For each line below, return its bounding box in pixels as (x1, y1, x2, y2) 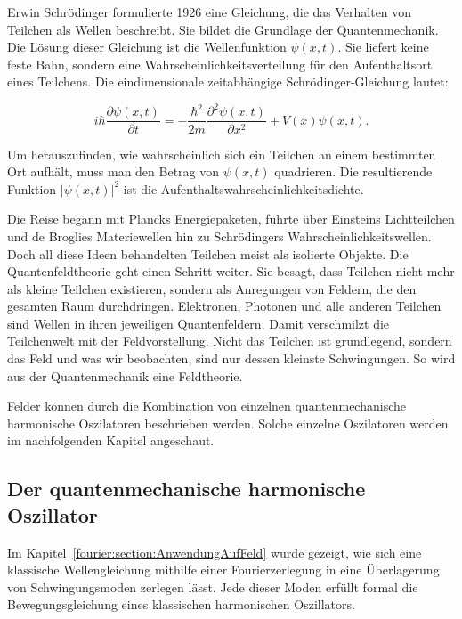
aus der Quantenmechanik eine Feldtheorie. (7, 366, 243, 385)
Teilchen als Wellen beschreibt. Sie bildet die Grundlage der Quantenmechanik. (7, 20, 439, 38)
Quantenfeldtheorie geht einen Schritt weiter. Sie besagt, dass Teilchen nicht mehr (7, 262, 455, 281)
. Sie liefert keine (337, 37, 429, 56)
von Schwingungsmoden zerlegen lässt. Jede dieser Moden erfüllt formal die (7, 577, 418, 596)
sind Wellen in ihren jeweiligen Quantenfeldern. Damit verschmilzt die (7, 314, 390, 332)
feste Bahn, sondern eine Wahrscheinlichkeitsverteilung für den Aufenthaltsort (7, 54, 433, 73)
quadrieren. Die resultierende (274, 162, 433, 181)
